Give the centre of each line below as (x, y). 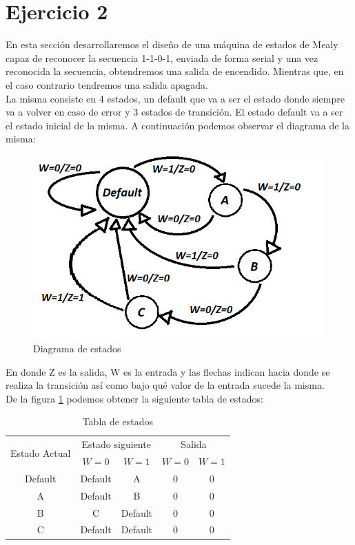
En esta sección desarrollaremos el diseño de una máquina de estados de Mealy (172, 44)
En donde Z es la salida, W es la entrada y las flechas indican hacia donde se (168, 371)
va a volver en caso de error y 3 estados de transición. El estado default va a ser (174, 112)
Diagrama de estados (77, 348)
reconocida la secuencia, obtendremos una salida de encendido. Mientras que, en (175, 71)
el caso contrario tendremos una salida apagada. (107, 84)
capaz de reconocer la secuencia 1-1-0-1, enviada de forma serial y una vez (162, 57)
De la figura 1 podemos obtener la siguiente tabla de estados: (134, 398)
